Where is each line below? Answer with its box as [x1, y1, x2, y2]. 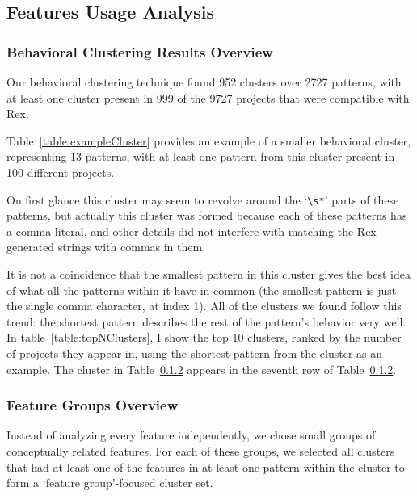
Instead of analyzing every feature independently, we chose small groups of [6, 427, 376, 443]
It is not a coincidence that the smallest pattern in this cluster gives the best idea [6, 266, 411, 282]
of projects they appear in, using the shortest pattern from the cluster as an [6, 344, 383, 361]
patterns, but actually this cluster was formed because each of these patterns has [6, 207, 407, 224]
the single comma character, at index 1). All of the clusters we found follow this [6, 297, 402, 314]
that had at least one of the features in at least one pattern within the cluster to [6, 458, 405, 475]
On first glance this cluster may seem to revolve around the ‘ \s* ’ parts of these [6, 191, 399, 208]
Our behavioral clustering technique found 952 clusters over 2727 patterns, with [6, 74, 402, 90]
